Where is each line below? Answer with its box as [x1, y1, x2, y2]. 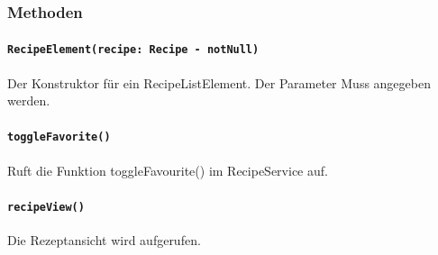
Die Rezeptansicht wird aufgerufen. [7, 231, 201, 250]
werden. [7, 91, 50, 110]
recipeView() [7, 200, 85, 214]
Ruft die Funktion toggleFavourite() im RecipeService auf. [7, 160, 328, 179]
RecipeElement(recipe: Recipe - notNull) [7, 43, 260, 57]
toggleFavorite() [7, 131, 111, 144]
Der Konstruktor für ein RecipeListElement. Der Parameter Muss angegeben [7, 73, 431, 92]
